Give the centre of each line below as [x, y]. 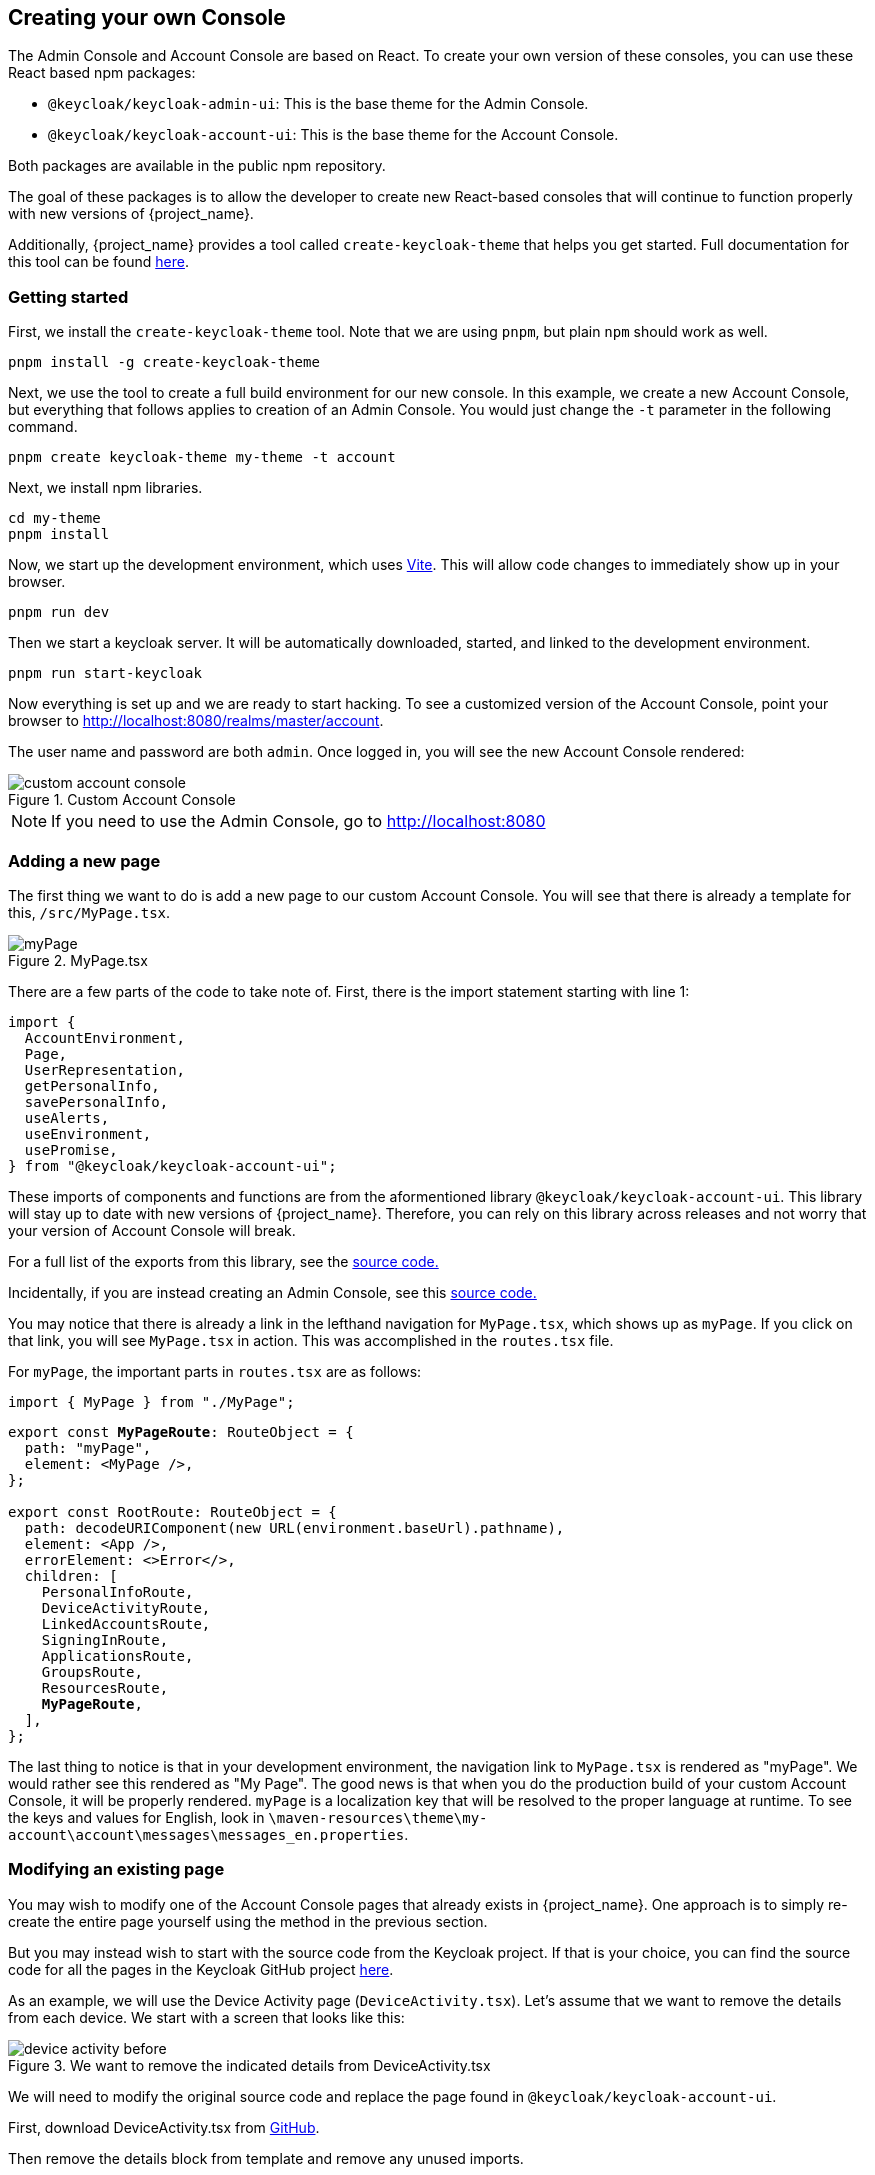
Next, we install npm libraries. [105, 488]
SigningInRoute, [105, 1639]
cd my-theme [54, 518]
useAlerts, [67, 1117]
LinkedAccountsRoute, [126, 1623]
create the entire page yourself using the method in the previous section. [248, 1921]
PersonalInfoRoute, [117, 1591]
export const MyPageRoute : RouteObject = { [181, 1431]
